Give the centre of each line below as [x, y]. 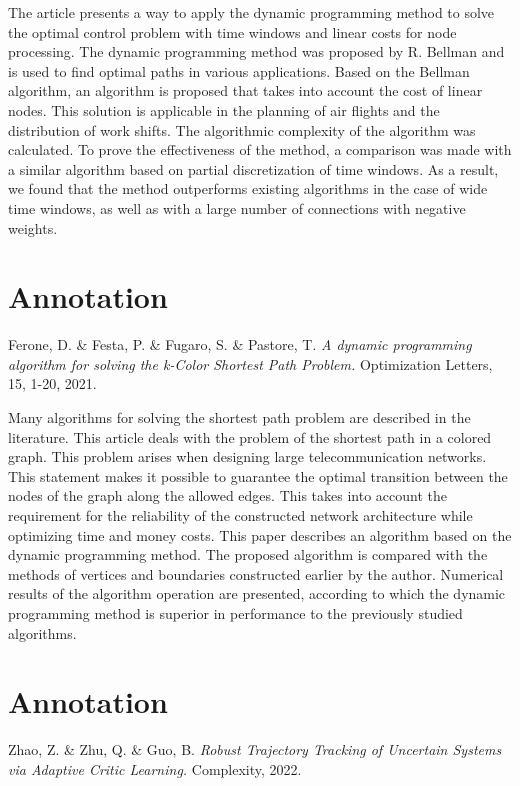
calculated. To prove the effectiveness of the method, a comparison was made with [260, 149]
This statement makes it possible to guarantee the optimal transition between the [258, 475]
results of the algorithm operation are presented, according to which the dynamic [257, 593]
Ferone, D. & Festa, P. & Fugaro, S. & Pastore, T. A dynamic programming [240, 344]
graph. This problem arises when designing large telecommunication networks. [247, 456]
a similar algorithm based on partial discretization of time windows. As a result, [253, 168]
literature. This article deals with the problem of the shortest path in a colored [250, 436]
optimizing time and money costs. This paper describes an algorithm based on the [260, 534]
